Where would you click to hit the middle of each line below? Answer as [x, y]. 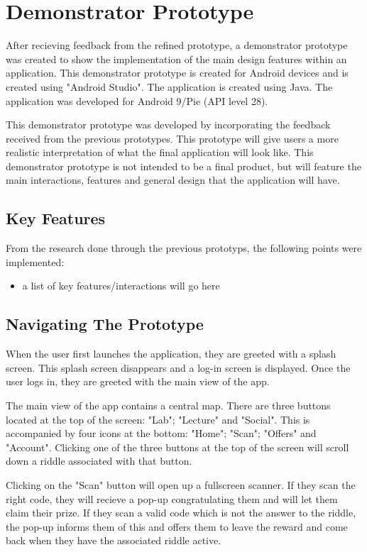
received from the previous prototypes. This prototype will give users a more [172, 138]
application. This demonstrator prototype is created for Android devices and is [177, 73]
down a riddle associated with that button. [99, 461]
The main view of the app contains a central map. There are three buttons [168, 405]
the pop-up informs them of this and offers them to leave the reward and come [177, 526]
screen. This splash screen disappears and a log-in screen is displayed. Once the [178, 367]
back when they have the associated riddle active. [114, 540]
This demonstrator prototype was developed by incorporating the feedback [168, 125]
